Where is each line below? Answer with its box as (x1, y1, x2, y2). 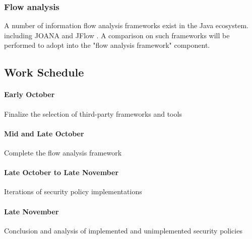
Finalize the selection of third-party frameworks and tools (4, 108, 182, 119)
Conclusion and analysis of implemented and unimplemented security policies (4, 225, 242, 235)
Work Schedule (4, 64, 84, 80)
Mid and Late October (4, 128, 84, 138)
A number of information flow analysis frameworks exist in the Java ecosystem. (4, 20, 248, 31)
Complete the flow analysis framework (4, 147, 122, 157)
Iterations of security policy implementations (4, 186, 142, 197)
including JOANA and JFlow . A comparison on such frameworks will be (4, 30, 230, 40)
